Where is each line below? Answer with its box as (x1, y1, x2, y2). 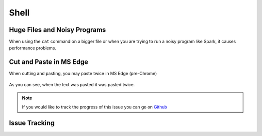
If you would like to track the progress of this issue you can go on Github (22, 104, 167, 110)
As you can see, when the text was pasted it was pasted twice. (9, 81, 135, 87)
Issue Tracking (9, 119, 55, 127)
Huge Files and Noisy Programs (9, 26, 106, 34)
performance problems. (9, 45, 57, 51)
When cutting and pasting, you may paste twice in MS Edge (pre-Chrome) (9, 71, 157, 76)
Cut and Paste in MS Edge (9, 58, 88, 66)
